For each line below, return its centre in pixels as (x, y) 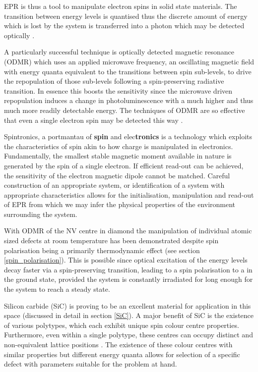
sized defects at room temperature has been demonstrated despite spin (111, 240)
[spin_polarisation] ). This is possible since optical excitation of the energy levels (126, 260)
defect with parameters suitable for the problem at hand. (91, 364)
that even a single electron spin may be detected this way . (94, 120)
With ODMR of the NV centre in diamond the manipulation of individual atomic (128, 231)
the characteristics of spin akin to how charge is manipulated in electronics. (119, 146)
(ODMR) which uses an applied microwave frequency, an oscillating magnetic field (129, 61)
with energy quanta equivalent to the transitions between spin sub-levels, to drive (128, 71)
